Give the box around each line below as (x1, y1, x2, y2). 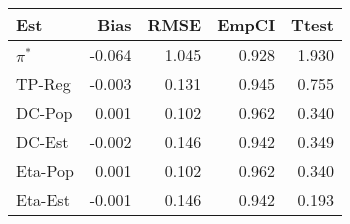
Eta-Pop (16, 159, 74, 182)
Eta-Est (16, 188, 70, 211)
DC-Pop (16, 101, 73, 124)
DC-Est (16, 130, 69, 153)
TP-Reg (16, 72, 71, 95)
